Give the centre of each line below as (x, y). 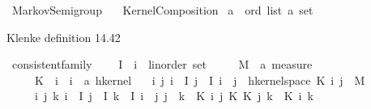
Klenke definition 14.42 (64, 37)
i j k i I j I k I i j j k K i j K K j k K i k (174, 96)
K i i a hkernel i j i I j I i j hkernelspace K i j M (200, 80)
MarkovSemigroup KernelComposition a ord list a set (162, 10)
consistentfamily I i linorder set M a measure (162, 64)
